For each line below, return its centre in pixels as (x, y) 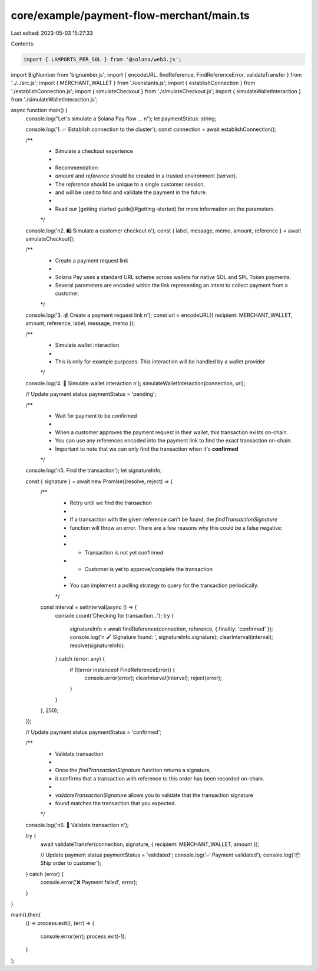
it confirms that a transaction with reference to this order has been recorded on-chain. (160, 778)
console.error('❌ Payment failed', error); (89, 883)
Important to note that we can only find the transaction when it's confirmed (147, 449)
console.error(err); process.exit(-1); (83, 936)
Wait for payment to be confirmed (96, 415)
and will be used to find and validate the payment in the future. (131, 192)
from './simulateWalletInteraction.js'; (54, 100)
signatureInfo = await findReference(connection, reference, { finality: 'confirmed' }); (171, 629)
